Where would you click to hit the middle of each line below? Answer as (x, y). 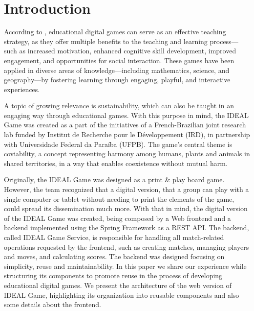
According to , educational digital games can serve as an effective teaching (115, 32)
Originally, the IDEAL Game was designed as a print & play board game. (114, 179)
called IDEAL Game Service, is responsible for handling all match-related (114, 237)
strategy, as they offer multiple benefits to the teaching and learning (106, 41)
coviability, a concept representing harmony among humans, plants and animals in (127, 154)
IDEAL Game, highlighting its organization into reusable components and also (122, 295)
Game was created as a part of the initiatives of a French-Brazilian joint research (125, 125)
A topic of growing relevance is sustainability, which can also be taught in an (119, 106)
